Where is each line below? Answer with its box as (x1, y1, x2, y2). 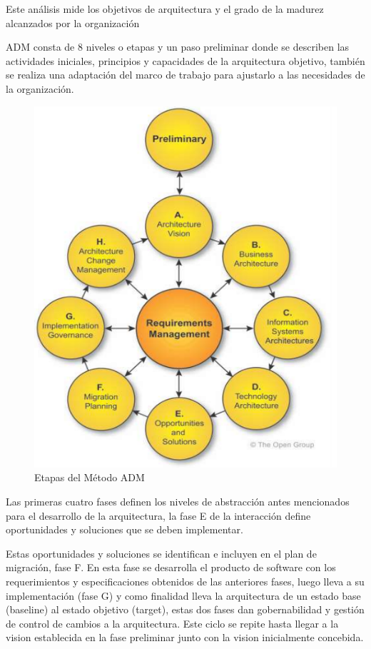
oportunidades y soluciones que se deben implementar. (6, 522, 243, 537)
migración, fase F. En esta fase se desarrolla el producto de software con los (6, 560, 336, 575)
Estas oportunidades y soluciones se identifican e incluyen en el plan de (6, 545, 317, 560)
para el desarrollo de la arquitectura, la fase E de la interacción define (6, 508, 311, 523)
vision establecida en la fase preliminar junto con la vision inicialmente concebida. (6, 630, 364, 645)
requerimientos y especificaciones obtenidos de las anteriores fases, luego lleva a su (6, 573, 365, 588)
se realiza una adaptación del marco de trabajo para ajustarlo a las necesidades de (6, 67, 365, 82)
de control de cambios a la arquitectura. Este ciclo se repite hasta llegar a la (6, 615, 339, 630)
